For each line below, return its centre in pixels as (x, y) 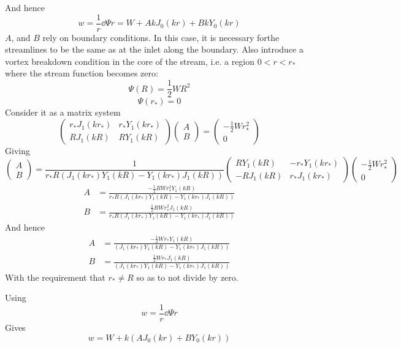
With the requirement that (55, 277)
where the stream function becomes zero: (82, 73)
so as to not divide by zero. (187, 277)
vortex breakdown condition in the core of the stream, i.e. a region (130, 61)
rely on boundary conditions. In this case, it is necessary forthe (161, 37)
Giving (17, 150)
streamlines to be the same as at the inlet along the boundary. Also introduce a (154, 49)
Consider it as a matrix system (63, 112)
